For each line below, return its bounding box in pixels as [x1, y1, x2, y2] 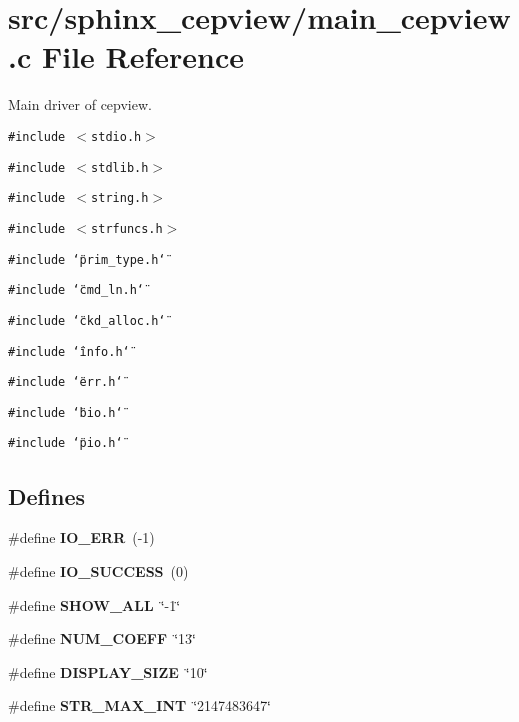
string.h [91, 191, 149, 206]
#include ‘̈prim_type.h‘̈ [8, 252, 166, 267]
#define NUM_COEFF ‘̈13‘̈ [8, 628, 196, 649]
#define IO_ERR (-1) [8, 527, 155, 548]
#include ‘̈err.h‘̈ [8, 375, 123, 390]
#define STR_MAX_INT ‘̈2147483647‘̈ [8, 695, 271, 716]
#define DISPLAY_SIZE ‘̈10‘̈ [8, 661, 208, 682]
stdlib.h [91, 160, 149, 175]
